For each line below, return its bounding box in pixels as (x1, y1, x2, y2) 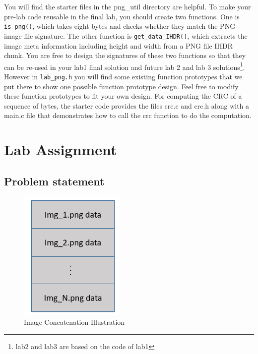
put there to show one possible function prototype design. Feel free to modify (4, 81, 239, 91)
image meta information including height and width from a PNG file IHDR (4, 40, 233, 51)
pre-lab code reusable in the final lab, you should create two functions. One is (4, 11, 240, 21)
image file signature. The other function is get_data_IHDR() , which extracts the (4, 30, 248, 41)
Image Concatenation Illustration (24, 317, 125, 327)
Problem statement (4, 173, 105, 188)
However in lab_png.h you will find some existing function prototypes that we (4, 71, 243, 81)
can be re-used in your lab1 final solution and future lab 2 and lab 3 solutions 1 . (4, 60, 245, 72)
